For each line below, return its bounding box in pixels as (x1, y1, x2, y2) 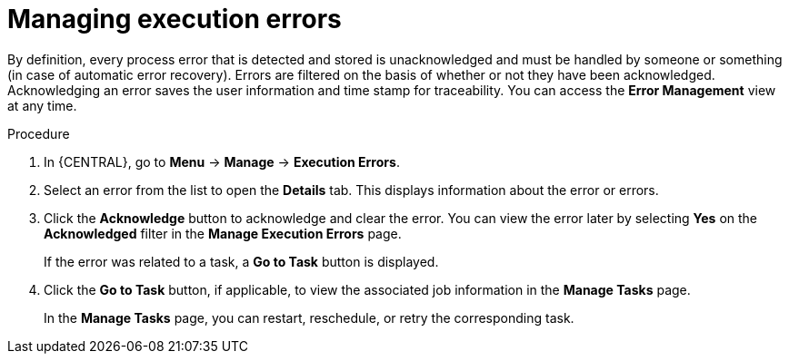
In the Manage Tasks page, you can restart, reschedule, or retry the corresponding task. (44, 309, 574, 326)
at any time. (7, 97, 77, 113)
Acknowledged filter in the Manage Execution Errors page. (44, 225, 402, 241)
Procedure (7, 125, 70, 141)
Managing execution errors (7, 4, 342, 34)
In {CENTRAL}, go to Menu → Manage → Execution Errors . (44, 153, 400, 170)
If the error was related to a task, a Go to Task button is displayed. (44, 253, 439, 269)
